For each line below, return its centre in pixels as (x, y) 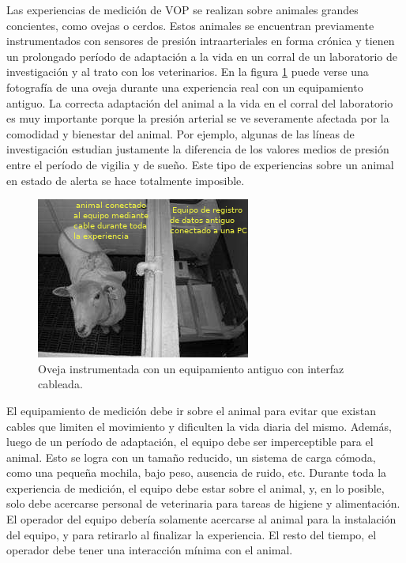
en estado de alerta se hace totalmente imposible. (126, 180)
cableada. (60, 384)
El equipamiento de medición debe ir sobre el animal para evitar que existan (191, 410)
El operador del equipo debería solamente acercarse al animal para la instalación (201, 519)
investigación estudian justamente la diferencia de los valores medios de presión (198, 149)
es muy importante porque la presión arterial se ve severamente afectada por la (198, 118)
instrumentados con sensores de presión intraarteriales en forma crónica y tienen (201, 41)
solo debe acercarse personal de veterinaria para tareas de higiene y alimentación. (203, 503)
